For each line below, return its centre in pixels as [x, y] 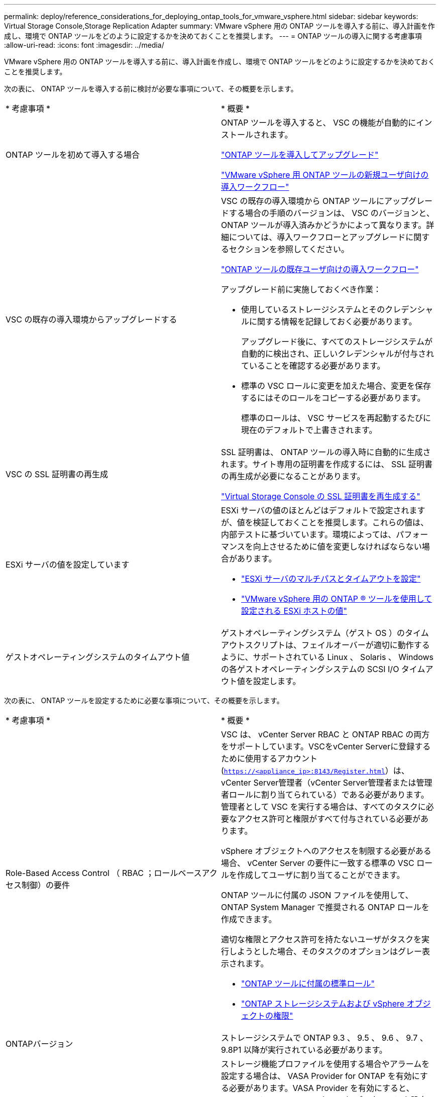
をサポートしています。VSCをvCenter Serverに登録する [326, 746]
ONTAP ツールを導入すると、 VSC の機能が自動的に [319, 123]
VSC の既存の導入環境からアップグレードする [91, 319]
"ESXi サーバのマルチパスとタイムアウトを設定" [331, 579]
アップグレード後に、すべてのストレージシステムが [337, 342]
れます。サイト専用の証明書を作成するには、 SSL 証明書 [327, 464]
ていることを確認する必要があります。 [313, 366]
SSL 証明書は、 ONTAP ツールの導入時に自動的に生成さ [326, 452]
